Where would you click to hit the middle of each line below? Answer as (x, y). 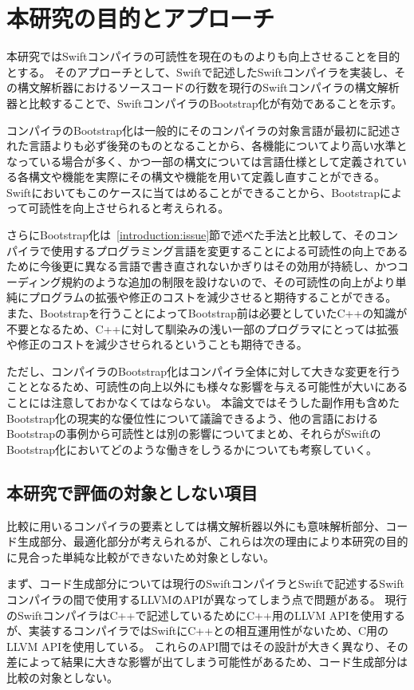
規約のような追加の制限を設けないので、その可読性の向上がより (229, 281)
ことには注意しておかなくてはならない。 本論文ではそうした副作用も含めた (203, 402)
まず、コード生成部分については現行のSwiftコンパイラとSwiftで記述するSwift (205, 584)
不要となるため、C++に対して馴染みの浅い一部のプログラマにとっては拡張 (203, 328)
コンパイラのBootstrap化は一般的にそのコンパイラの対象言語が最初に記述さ (204, 130)
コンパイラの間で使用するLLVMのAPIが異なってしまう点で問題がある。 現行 (207, 599)
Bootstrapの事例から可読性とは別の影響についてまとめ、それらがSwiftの (194, 434)
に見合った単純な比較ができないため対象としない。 (140, 556)
